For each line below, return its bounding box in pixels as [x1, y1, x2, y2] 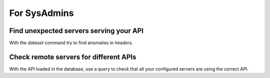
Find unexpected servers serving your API [9, 26, 143, 35]
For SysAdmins [9, 7, 74, 18]
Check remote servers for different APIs [9, 52, 136, 61]
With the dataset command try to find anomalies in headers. [9, 40, 133, 46]
